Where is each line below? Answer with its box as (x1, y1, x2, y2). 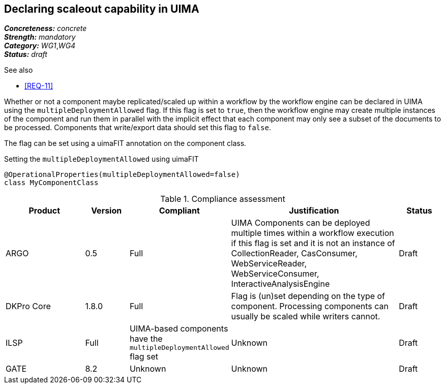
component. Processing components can (231, 301, 389, 312)
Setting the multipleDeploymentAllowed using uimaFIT (4, 155, 199, 164)
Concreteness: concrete (4, 24, 87, 33)
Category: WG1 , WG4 (4, 41, 76, 50)
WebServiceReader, (231, 258, 307, 269)
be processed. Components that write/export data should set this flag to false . (4, 123, 271, 132)
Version (91, 205, 122, 216)
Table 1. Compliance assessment (160, 194, 285, 204)
